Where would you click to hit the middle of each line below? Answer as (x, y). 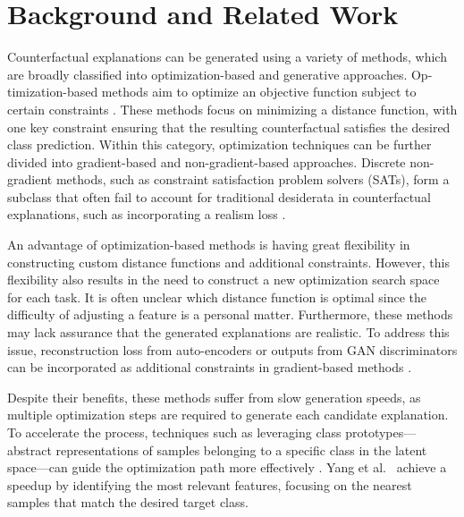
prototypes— (381, 432)
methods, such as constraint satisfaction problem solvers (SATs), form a (253, 179)
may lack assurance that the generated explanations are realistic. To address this (228, 332)
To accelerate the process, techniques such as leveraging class (174, 432)
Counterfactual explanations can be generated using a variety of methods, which (227, 57)
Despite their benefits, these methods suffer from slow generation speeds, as (214, 397)
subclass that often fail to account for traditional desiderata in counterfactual (219, 196)
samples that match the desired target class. (128, 502)
